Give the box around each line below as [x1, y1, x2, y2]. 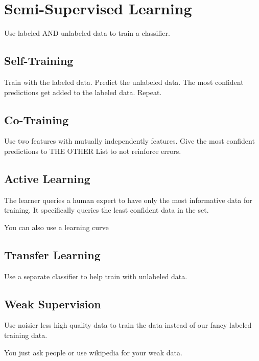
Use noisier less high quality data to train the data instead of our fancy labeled [4, 320, 252, 330]
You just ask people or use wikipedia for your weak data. [4, 347, 182, 357]
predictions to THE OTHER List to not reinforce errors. [4, 145, 181, 156]
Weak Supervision [4, 296, 101, 311]
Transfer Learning [4, 246, 101, 262]
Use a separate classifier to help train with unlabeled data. [4, 270, 187, 281]
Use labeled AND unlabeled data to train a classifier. [4, 28, 170, 38]
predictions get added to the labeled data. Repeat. [4, 86, 162, 97]
